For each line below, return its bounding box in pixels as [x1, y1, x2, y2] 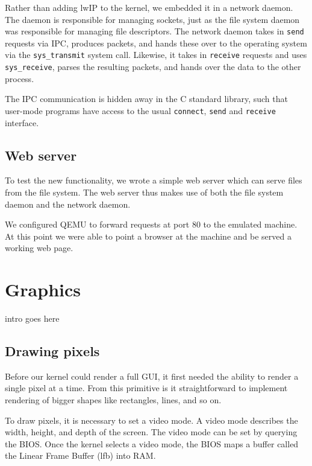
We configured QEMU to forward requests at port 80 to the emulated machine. [5, 218, 298, 231]
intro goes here [5, 312, 60, 325]
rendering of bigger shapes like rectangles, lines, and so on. [5, 394, 222, 406]
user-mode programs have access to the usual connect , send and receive [5, 104, 276, 116]
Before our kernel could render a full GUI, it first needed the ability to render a [5, 369, 299, 382]
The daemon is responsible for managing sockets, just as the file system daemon [5, 13, 300, 25]
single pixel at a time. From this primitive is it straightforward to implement [5, 381, 288, 394]
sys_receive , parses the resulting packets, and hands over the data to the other [5, 60, 301, 73]
